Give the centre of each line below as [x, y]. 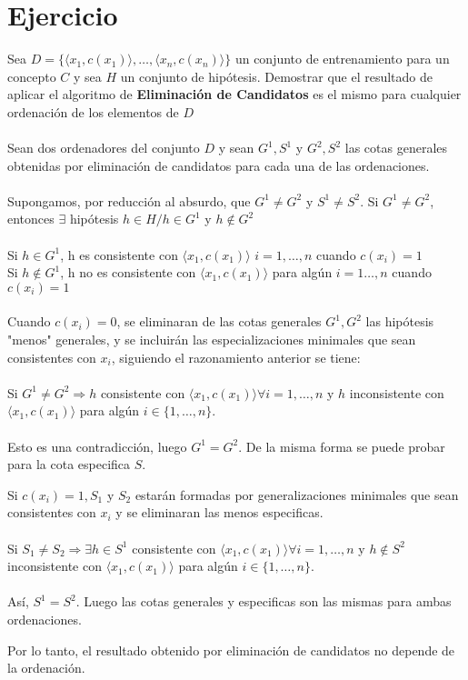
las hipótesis [400, 321]
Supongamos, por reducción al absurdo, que [129, 200]
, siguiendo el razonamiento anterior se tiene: [236, 357]
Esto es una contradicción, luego [97, 446]
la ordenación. [46, 668]
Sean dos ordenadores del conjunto [104, 148]
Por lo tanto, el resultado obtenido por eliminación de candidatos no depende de [231, 650]
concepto [32, 76]
